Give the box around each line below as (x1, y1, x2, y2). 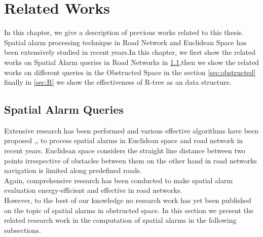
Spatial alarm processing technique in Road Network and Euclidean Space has (4, 37, 247, 47)
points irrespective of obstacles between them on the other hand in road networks (4, 155, 257, 165)
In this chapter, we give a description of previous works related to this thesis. (4, 27, 244, 38)
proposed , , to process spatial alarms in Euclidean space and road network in (4, 135, 243, 146)
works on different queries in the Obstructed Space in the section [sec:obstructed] (4, 66, 256, 77)
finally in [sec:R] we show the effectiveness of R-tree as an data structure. (4, 77, 232, 87)
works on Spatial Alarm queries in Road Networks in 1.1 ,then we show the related (4, 56, 259, 67)
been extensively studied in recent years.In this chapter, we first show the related (4, 47, 256, 57)
